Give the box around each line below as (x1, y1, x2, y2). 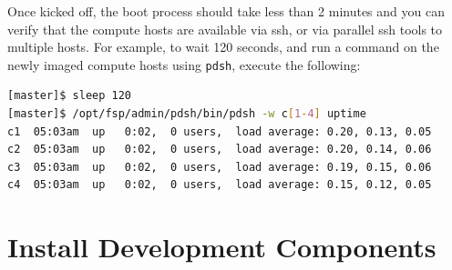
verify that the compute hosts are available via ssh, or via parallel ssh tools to (7, 19, 443, 38)
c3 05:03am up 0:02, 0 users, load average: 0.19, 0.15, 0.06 (7, 160, 432, 174)
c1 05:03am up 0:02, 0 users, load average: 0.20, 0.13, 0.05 (7, 125, 432, 138)
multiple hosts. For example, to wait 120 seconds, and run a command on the (7, 37, 439, 56)
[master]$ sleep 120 (7, 89, 132, 103)
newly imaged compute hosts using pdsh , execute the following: (7, 55, 361, 74)
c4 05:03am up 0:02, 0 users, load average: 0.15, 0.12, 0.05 (7, 178, 432, 192)
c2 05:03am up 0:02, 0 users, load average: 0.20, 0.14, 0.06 (7, 143, 432, 156)
